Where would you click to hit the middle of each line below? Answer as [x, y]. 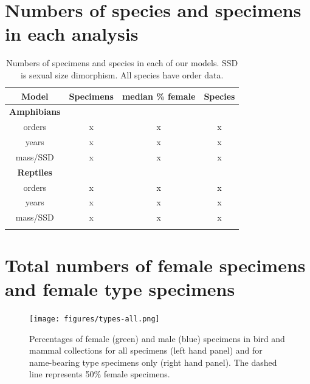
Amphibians [35, 111]
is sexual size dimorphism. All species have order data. [122, 74]
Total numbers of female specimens [155, 265]
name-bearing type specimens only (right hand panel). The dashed [153, 362]
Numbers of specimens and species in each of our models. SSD [122, 63]
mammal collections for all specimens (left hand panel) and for [146, 350]
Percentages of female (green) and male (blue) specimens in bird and [157, 338]
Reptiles [35, 172]
